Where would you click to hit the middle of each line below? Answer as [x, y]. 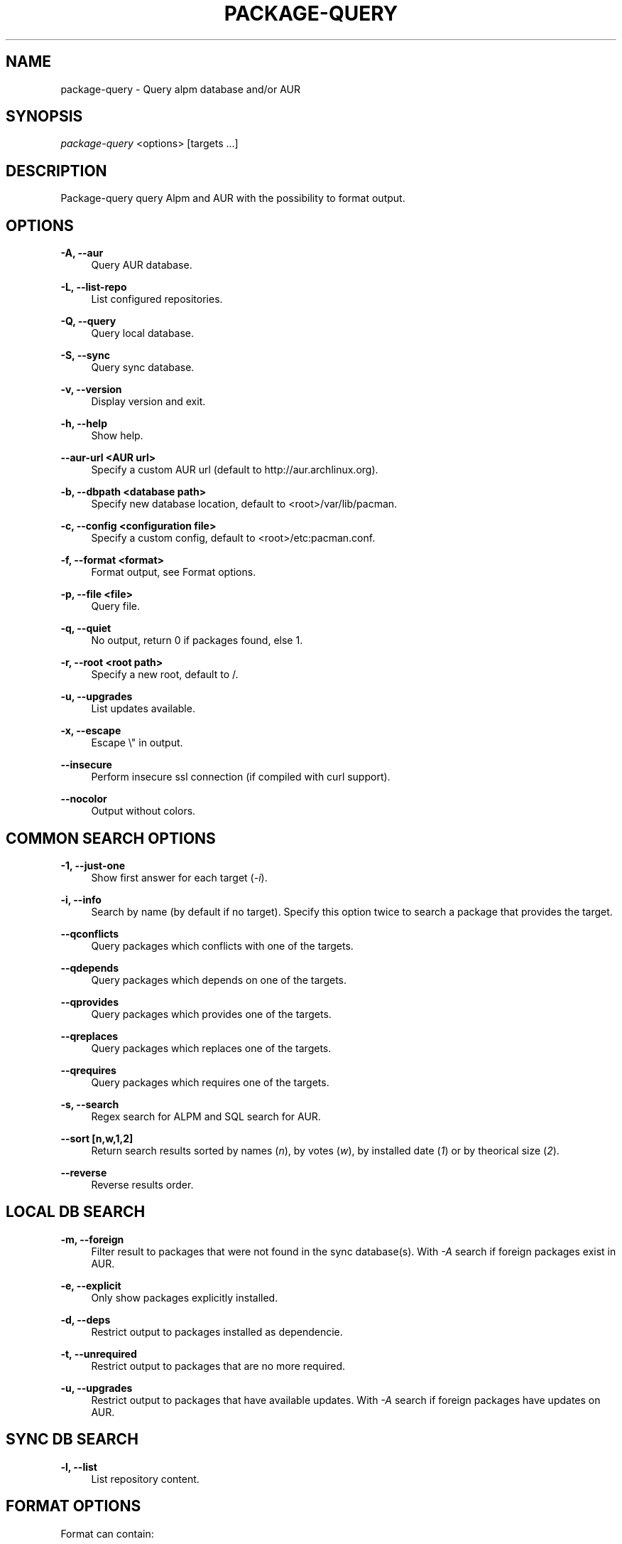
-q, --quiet [86, 628]
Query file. [115, 606]
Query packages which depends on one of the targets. [219, 980]
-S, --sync [85, 355]
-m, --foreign [92, 1239]
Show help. [117, 436]
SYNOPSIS [44, 117]
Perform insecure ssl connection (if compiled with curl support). [241, 777]
